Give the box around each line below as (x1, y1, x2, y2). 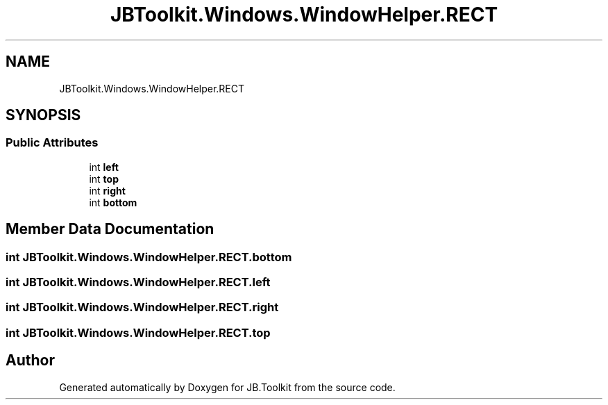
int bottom (89, 196, 137, 208)
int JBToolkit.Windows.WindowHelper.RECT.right (6, 300, 279, 315)
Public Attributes (6, 135, 99, 150)
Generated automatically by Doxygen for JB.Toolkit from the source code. (59, 381, 396, 393)
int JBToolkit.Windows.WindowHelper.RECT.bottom (6, 249, 292, 264)
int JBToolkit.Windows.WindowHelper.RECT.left (6, 275, 271, 290)
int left (89, 160, 119, 173)
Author (6, 352, 55, 370)
